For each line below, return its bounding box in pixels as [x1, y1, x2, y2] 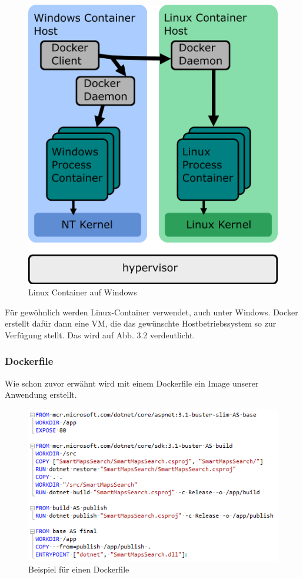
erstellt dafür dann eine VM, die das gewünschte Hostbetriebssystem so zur [5, 317, 277, 330]
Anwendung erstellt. [5, 388, 77, 401]
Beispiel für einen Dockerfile [28, 563, 129, 575]
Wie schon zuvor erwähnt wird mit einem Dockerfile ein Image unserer [5, 377, 259, 389]
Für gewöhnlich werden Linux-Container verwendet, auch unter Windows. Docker [5, 305, 298, 318]
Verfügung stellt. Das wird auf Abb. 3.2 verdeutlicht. [5, 328, 195, 341]
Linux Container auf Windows [28, 286, 137, 298]
